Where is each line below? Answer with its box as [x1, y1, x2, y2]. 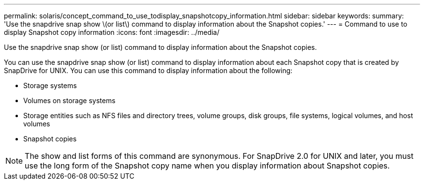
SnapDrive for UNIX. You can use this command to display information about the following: [4, 66, 293, 75]
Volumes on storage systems [23, 96, 116, 105]
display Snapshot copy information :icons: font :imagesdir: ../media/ [4, 28, 220, 36]
